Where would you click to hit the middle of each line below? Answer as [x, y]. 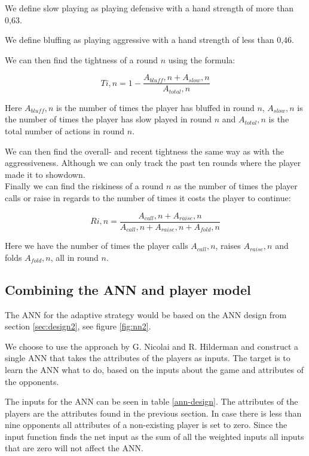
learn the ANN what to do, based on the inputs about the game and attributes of [154, 369]
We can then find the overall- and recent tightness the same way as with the [144, 151]
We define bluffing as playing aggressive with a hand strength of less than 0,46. [149, 40]
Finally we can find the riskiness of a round [84, 186]
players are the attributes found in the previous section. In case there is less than [153, 413]
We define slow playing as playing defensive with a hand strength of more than [149, 8]
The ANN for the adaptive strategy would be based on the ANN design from [146, 314]
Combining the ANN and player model [128, 289]
